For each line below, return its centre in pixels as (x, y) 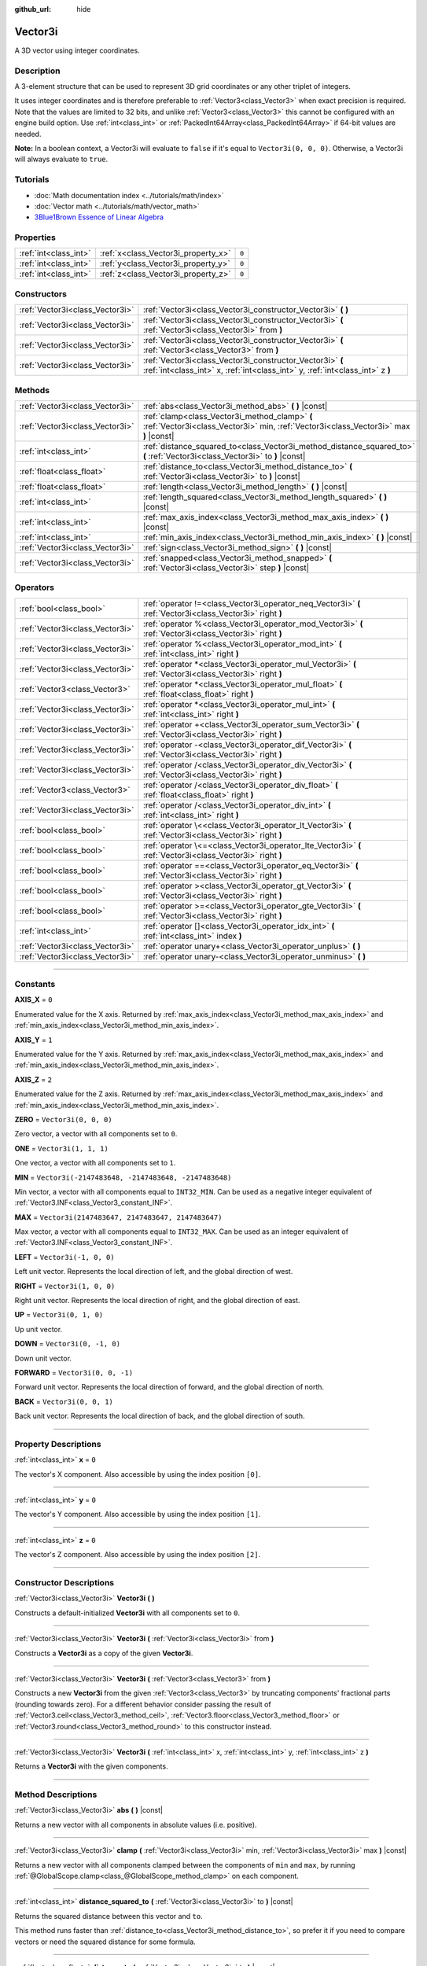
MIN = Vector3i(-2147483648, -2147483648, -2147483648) (123, 1177)
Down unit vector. (43, 1358)
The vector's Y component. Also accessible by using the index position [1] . (138, 1515)
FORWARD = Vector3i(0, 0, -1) (74, 1373)
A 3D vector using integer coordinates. (77, 50)
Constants (35, 985)
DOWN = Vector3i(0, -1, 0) (68, 1344)
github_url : (33, 9)
